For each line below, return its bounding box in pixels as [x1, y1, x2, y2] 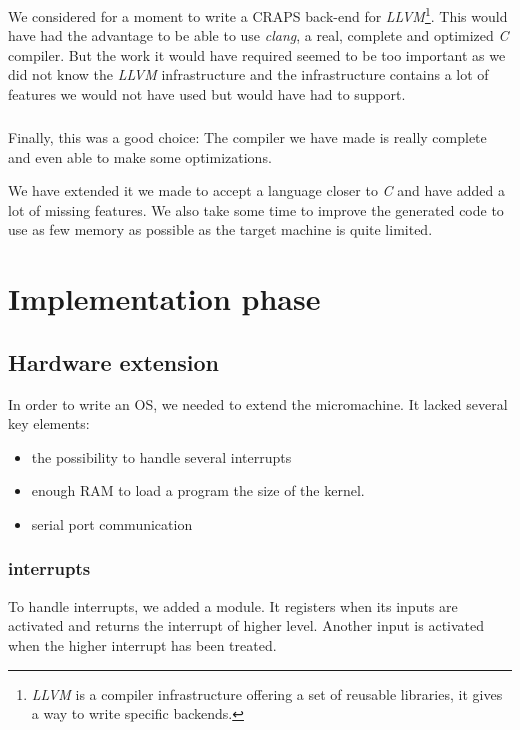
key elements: [8, 413, 90, 434]
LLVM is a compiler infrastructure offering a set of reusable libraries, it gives [31, 683, 503, 704]
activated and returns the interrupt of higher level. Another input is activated [8, 615, 485, 636]
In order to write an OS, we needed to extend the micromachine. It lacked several [8, 393, 508, 414]
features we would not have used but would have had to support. [8, 84, 406, 105]
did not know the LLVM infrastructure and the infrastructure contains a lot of [8, 64, 489, 85]
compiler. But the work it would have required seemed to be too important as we [8, 44, 506, 65]
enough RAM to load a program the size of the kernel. [31, 480, 365, 501]
